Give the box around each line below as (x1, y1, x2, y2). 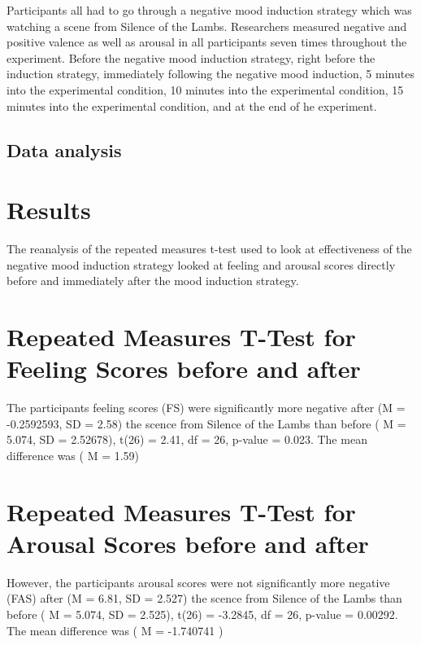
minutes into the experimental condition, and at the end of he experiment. (7, 97, 377, 114)
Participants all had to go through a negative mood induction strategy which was (7, 2, 412, 18)
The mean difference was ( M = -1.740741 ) (7, 621, 224, 638)
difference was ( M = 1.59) (7, 446, 140, 463)
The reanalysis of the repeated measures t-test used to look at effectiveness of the (7, 240, 412, 257)
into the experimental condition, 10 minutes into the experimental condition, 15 (7, 81, 404, 98)
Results (7, 193, 91, 226)
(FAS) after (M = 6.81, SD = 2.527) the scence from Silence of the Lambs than (7, 590, 402, 607)
